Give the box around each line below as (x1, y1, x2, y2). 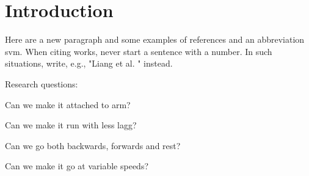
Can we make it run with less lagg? (5, 119, 137, 131)
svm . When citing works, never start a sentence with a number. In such (5, 45, 272, 57)
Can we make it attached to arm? (5, 98, 131, 111)
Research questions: (5, 77, 78, 90)
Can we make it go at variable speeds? (5, 159, 149, 172)
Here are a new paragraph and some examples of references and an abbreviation (5, 33, 305, 46)
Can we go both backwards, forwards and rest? (5, 139, 181, 152)
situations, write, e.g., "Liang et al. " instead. (5, 57, 173, 70)
